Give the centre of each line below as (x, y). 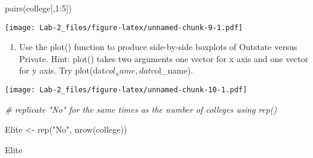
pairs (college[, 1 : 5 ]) (38, 8)
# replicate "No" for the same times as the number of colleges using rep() (141, 109)
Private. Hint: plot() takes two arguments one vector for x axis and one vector (164, 58)
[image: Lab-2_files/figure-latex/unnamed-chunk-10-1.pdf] (126, 90)
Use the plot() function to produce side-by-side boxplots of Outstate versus (158, 47)
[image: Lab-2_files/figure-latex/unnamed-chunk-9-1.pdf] (124, 27)
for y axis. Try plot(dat (62, 70)
